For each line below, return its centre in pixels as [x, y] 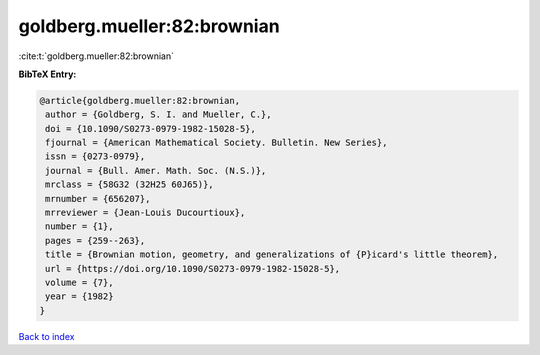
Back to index [46, 336]
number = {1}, [79, 226]
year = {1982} [79, 296]
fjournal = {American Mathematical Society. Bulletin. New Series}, [216, 143]
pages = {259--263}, [95, 240]
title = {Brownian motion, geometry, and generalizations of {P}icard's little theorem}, [272, 254]
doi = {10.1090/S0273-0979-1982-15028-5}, [151, 128]
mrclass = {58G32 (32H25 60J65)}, [129, 184]
